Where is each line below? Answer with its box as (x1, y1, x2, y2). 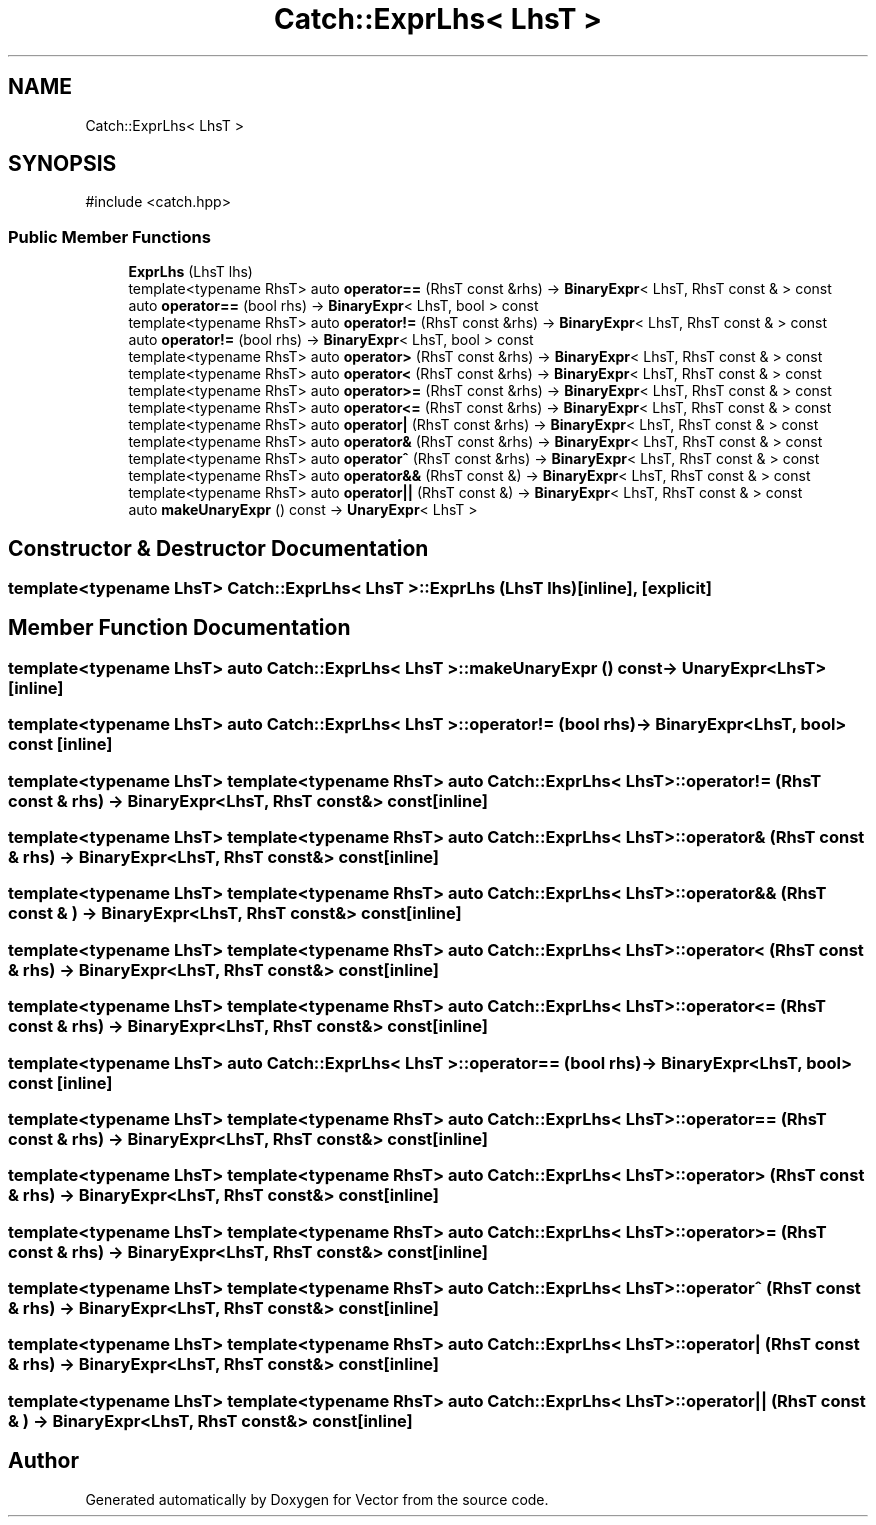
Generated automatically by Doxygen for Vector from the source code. (85, 1490, 549, 1508)
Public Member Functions (8, 226, 211, 247)
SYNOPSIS (8, 151, 117, 177)
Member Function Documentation (8, 615, 351, 641)
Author (8, 1448, 79, 1474)
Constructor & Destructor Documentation (8, 535, 429, 561)
